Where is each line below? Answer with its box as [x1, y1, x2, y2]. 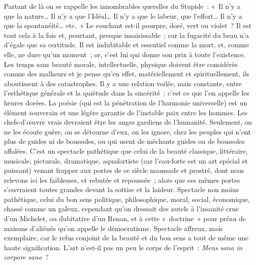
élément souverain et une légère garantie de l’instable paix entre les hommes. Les [4, 107, 248, 117]
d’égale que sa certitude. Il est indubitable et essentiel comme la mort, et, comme [4, 39, 249, 50]
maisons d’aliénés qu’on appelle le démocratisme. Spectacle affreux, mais [4, 223, 223, 233]
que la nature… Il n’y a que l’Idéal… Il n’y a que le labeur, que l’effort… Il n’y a [4, 10, 242, 21]
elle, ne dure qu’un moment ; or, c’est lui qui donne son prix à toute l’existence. [4, 49, 246, 59]
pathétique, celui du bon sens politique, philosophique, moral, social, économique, [4, 194, 250, 204]
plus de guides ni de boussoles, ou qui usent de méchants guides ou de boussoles [4, 136, 245, 146]
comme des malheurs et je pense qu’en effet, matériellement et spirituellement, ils [4, 68, 250, 79]
